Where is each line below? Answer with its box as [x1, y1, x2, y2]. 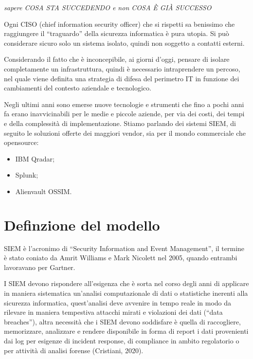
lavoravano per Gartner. [4, 262, 75, 272]
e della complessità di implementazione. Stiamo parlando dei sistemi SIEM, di [4, 118, 236, 128]
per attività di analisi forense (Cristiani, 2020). [4, 345, 144, 355]
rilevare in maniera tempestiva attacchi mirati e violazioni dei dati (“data [4, 307, 223, 317]
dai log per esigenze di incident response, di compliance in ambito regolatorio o [4, 335, 239, 345]
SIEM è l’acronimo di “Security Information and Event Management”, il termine [4, 243, 245, 253]
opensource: [4, 137, 39, 147]
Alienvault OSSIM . [15, 186, 72, 196]
